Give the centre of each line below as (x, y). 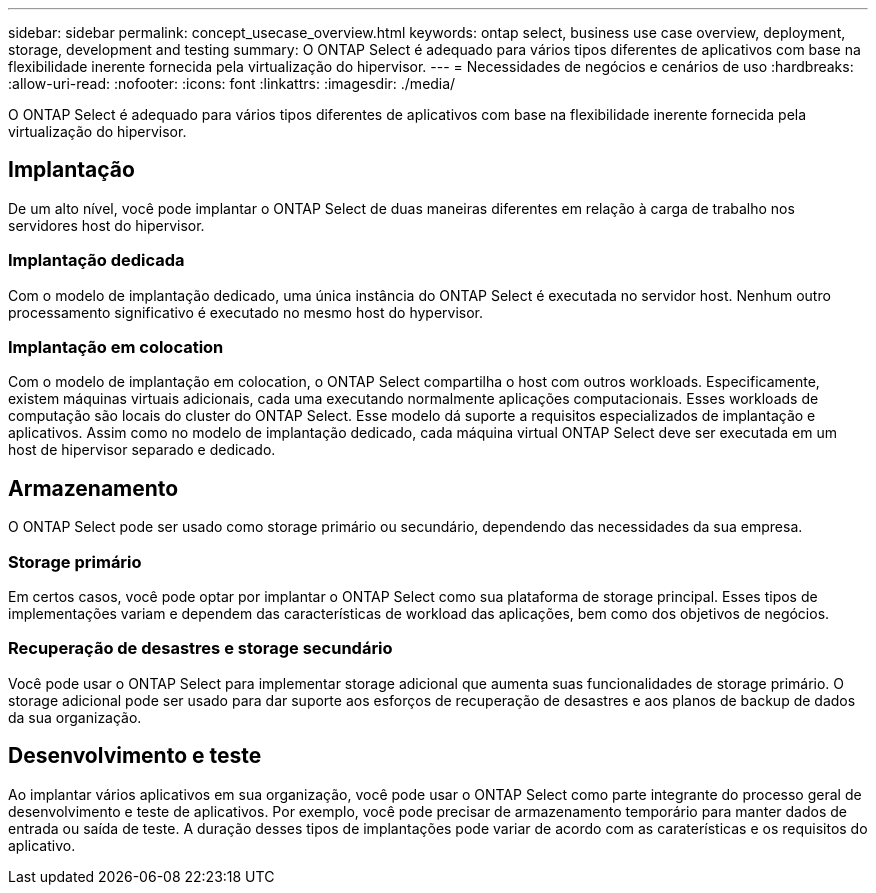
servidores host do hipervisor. (106, 225)
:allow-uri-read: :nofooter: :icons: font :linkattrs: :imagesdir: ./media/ (232, 83)
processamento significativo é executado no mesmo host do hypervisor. (246, 312)
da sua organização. (75, 717)
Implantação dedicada (96, 260)
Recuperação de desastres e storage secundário (200, 648)
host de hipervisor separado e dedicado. (142, 450)
